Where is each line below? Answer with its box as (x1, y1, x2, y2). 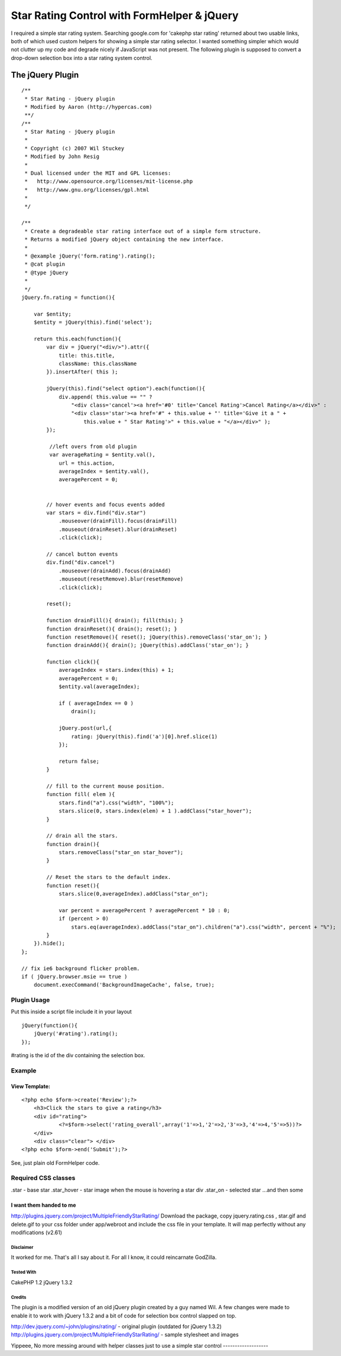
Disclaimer (11, 1244, 34, 1250)
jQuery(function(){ (21, 1022, 78, 1029)
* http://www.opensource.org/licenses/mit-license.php (24, 178, 193, 185)
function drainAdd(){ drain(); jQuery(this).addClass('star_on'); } (46, 642, 249, 649)
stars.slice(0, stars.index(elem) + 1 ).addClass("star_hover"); (59, 808, 252, 814)
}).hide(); (33, 940, 66, 947)
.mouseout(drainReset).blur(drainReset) (59, 526, 177, 533)
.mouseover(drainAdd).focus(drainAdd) (59, 567, 171, 574)
